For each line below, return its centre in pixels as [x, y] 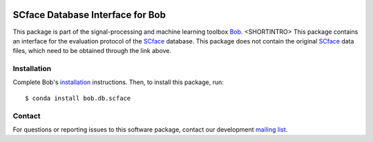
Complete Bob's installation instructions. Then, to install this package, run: [118, 82]
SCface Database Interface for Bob [89, 15]
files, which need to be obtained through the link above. [92, 51]
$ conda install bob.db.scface [78, 98]
